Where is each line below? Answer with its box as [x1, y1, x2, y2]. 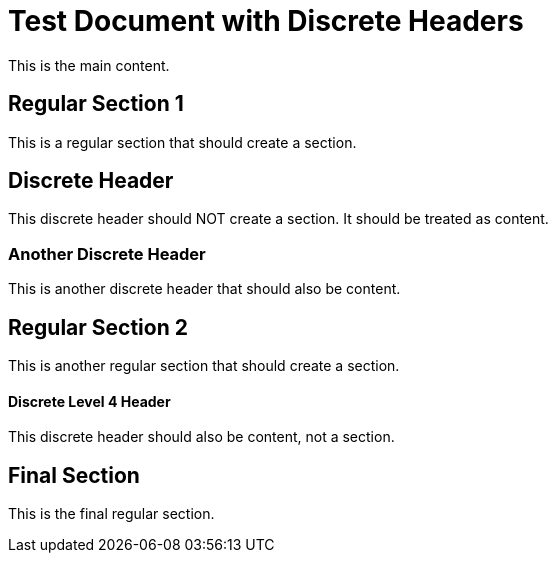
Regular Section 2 [8, 314, 188, 340]
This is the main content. [8, 56, 170, 74]
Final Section [8, 462, 140, 488]
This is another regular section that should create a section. [8, 357, 400, 375]
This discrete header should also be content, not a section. [8, 428, 395, 446]
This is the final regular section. [8, 505, 215, 523]
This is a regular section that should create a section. [8, 133, 357, 151]
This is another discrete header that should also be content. [8, 280, 401, 298]
